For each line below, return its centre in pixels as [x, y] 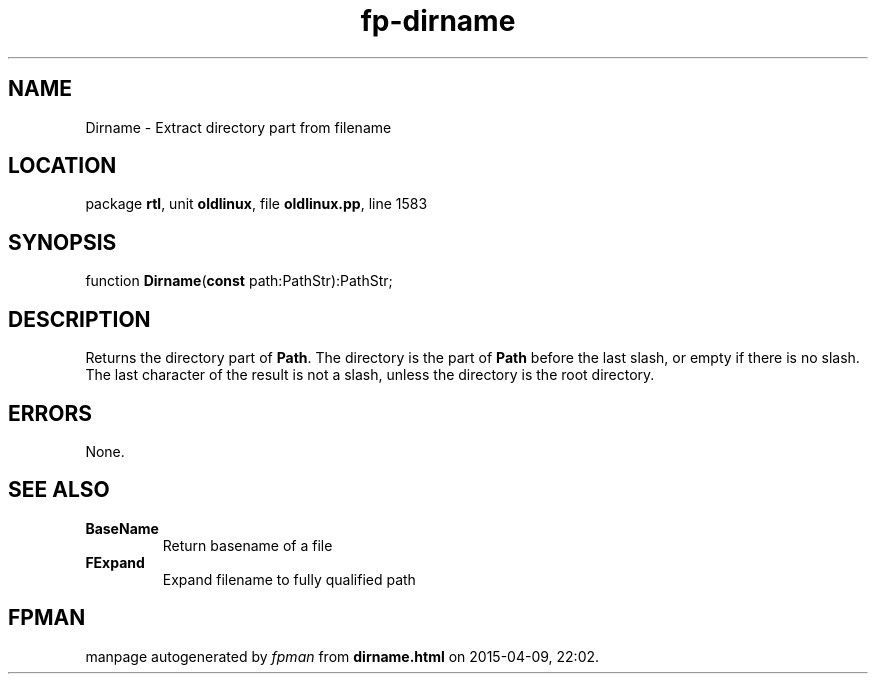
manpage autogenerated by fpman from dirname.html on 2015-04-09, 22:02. [342, 656]
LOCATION [62, 166]
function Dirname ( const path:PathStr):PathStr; [239, 281]
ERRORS [50, 413]
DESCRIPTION [79, 319]
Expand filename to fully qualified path [289, 579]
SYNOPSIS [62, 242]
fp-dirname [438, 21]
